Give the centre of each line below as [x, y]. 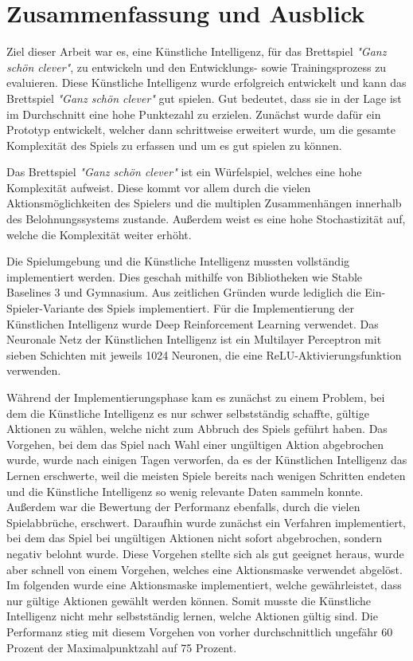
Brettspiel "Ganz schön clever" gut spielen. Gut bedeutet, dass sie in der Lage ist [204, 98]
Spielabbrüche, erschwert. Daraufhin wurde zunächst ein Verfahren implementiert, [206, 522]
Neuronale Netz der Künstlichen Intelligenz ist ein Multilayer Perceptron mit [194, 339]
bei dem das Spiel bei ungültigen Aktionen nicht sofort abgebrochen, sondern [195, 538]
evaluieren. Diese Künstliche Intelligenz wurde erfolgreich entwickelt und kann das [206, 83]
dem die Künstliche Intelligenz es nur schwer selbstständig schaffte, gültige [188, 413]
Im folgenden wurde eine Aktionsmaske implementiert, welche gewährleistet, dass [204, 585]
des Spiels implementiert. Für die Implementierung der [221, 308]
